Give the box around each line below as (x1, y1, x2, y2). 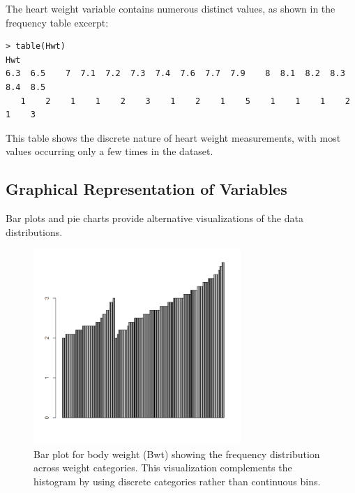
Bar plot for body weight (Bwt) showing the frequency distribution (33, 446, 320, 461)
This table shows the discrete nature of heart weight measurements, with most (6, 130, 341, 145)
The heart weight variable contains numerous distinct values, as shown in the (6, 1, 335, 15)
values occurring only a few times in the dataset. (6, 144, 213, 159)
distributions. (6, 224, 63, 239)
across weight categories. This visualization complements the (33, 460, 292, 475)
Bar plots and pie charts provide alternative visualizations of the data (6, 211, 303, 226)
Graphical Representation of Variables (6, 178, 287, 200)
